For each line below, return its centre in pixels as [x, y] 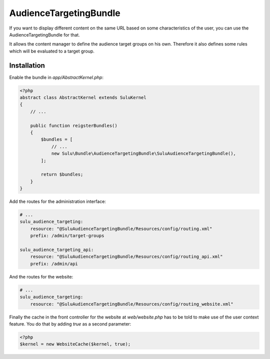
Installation [27, 65]
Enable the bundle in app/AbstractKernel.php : [56, 77]
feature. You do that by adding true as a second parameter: [70, 324]
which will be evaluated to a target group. [52, 51]
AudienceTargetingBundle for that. [44, 34]
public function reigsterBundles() [74, 125]
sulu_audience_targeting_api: [57, 250]
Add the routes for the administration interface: [57, 201]
